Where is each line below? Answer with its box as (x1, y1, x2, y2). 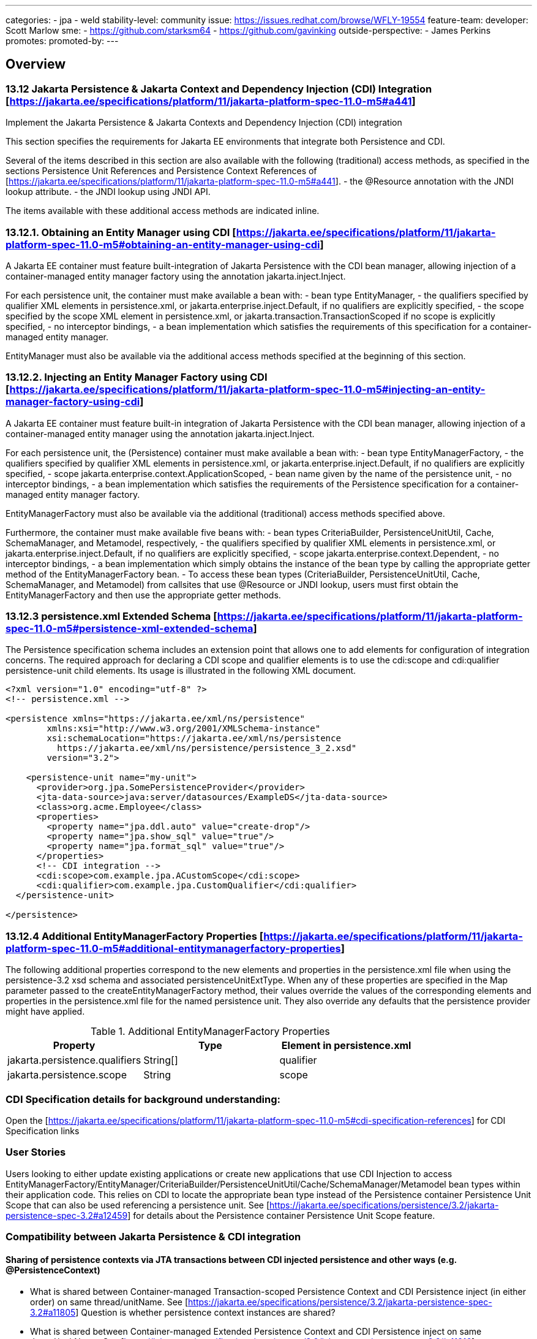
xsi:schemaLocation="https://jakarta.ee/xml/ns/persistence (47, 733, 341, 744)
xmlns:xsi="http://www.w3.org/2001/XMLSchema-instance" (47, 723, 321, 734)
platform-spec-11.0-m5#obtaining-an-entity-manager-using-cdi (6, 238, 320, 251)
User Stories (6, 1146, 66, 1159)
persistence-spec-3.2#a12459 (6, 1210, 128, 1221)
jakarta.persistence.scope (7, 1069, 127, 1081)
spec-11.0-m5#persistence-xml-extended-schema (6, 622, 253, 635)
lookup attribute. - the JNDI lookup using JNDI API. (6, 186, 211, 197)
